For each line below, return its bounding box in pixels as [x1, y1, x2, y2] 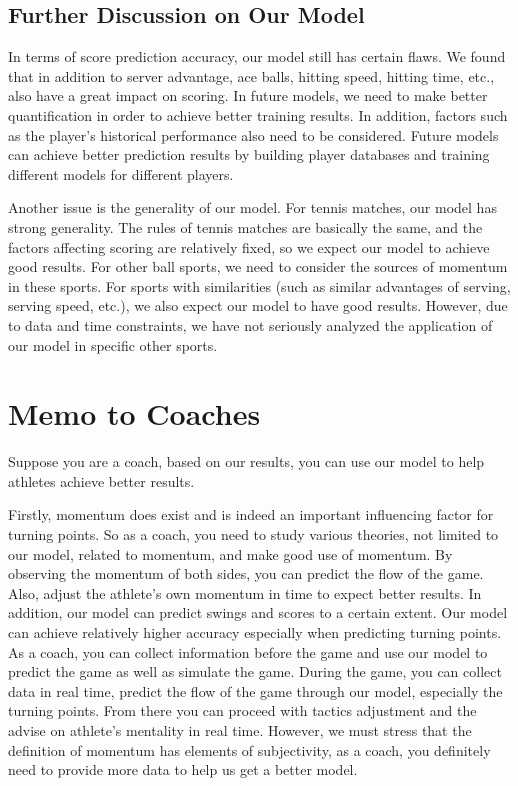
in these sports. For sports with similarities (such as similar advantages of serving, [8, 275, 511, 296]
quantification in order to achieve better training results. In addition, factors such [8, 104, 508, 125]
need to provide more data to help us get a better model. [8, 759, 358, 780]
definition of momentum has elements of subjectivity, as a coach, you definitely [8, 739, 491, 760]
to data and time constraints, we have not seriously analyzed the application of [8, 314, 493, 335]
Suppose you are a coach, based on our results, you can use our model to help [8, 451, 485, 472]
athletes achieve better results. [8, 470, 195, 491]
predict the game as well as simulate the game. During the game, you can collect [8, 661, 502, 682]
